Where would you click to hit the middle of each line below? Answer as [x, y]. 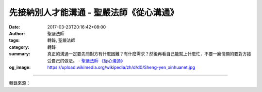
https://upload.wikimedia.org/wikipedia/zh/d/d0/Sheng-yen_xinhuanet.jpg [121, 67]
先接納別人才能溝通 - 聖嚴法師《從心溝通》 [94, 13]
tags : [14, 40]
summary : [20, 54]
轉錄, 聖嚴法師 [61, 40]
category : [19, 47]
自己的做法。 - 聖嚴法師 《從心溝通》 [88, 61]
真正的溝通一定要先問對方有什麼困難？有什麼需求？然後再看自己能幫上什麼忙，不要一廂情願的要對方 [147, 54]
